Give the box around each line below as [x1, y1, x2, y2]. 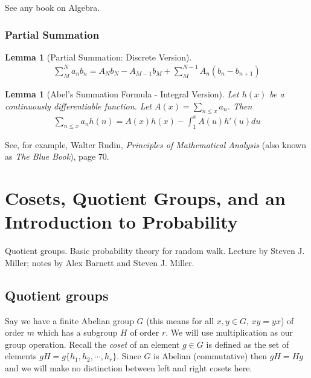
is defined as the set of [206, 337, 289, 350]
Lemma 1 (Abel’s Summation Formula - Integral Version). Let [5, 87, 239, 100]
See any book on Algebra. [5, 1, 100, 13]
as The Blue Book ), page [5, 150, 96, 163]
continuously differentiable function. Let [5, 99, 152, 112]
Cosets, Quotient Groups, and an [5, 186, 286, 210]
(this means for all [146, 314, 214, 327]
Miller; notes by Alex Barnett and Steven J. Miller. [5, 256, 194, 269]
